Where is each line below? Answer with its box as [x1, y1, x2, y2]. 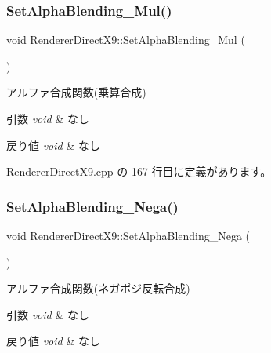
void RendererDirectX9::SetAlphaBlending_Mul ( [6, 31, 245, 48]
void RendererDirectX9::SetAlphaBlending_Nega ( [6, 227, 251, 243]
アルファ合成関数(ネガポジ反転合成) [6, 280, 190, 297]
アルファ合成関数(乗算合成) [6, 84, 146, 100]
